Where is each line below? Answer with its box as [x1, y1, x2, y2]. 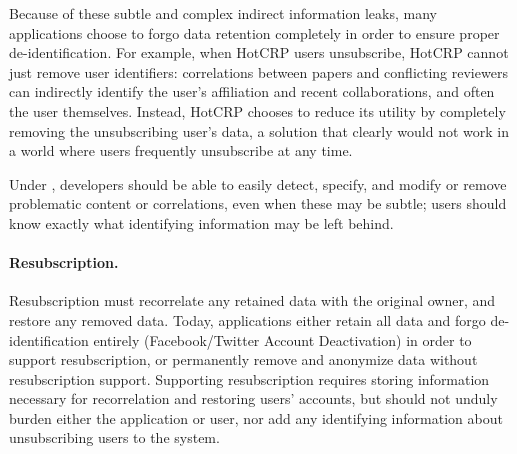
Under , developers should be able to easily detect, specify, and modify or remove [9, 173, 507, 194]
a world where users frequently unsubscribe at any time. [9, 140, 353, 161]
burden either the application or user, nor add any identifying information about [9, 407, 503, 428]
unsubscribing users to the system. [9, 427, 220, 448]
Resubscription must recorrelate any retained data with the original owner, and [9, 290, 496, 311]
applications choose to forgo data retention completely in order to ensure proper [9, 22, 500, 43]
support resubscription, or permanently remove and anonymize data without [9, 349, 478, 370]
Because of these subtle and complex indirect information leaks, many [9, 3, 437, 23]
